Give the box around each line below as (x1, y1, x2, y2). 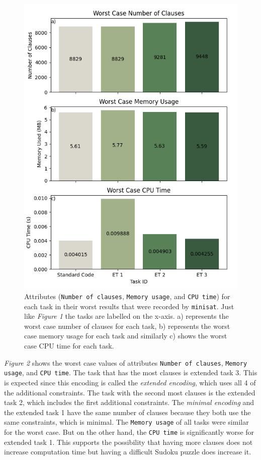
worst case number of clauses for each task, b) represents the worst (24, 320, 230, 331)
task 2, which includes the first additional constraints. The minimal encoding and (4, 397, 254, 408)
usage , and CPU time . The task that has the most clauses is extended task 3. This (4, 367, 257, 378)
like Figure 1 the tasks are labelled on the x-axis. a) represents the (24, 311, 229, 321)
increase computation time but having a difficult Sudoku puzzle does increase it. (4, 446, 251, 457)
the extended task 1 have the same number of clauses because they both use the (4, 407, 251, 417)
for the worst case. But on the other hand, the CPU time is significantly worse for (4, 426, 254, 437)
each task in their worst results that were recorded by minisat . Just (24, 301, 234, 311)
